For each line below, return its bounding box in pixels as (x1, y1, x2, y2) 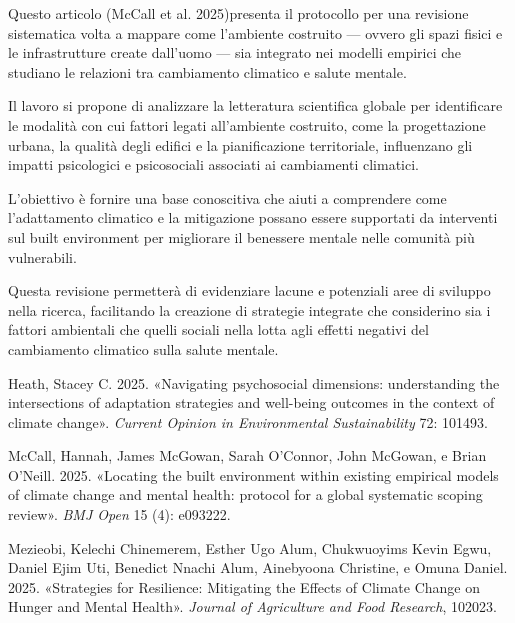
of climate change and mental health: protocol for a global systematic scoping (8, 484, 483, 505)
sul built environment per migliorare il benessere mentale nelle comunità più (8, 226, 475, 247)
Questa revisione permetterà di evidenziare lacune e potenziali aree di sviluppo (8, 280, 491, 301)
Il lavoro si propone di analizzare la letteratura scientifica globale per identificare (8, 95, 503, 116)
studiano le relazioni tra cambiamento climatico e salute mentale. (8, 61, 407, 82)
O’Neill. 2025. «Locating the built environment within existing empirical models (8, 464, 499, 485)
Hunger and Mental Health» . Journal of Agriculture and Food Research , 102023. (8, 596, 497, 617)
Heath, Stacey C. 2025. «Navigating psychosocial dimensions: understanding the (8, 372, 500, 393)
